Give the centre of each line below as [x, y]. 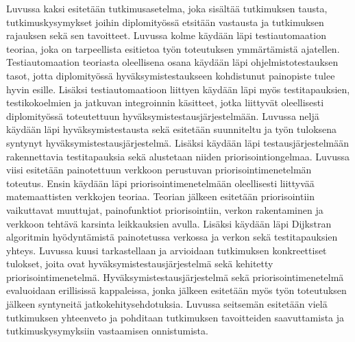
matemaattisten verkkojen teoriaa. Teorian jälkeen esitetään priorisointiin [161, 196]
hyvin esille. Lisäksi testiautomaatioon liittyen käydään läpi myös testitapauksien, [178, 89]
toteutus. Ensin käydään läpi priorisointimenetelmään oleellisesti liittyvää [160, 183]
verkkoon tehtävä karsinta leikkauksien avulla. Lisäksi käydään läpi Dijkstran [169, 223]
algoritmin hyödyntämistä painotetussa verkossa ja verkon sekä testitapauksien [172, 237]
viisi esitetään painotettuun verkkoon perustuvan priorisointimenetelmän [159, 170]
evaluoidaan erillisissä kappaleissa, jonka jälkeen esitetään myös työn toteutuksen [176, 290]
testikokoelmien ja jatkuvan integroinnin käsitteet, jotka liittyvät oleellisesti [165, 102]
